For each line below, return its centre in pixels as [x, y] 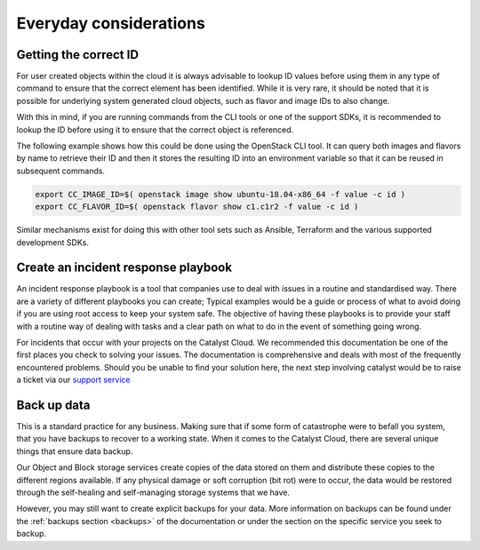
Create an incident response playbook [124, 268]
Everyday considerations [111, 23]
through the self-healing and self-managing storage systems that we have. [153, 492]
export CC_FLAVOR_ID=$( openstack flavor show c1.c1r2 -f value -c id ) [197, 207]
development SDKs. [52, 242]
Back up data [53, 405]
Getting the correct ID [78, 55]
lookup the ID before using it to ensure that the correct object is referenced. [155, 130]
